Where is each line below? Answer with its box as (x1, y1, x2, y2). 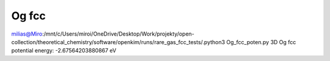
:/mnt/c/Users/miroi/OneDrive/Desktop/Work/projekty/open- (42, 30, 195, 37)
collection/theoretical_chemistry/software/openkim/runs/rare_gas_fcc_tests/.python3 (11, 38, 226, 45)
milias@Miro (11, 30, 43, 37)
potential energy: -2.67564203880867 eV (11, 47, 117, 54)
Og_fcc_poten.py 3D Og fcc (226, 38, 296, 45)
